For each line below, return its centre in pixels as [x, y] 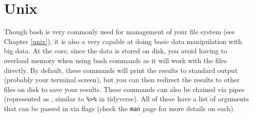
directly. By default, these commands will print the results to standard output [121, 70]
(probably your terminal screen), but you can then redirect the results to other [122, 80]
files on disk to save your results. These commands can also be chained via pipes [124, 89]
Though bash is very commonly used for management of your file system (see [119, 32]
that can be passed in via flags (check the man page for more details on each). [120, 108]
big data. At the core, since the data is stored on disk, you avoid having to [116, 51]
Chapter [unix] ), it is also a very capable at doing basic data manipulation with [123, 41]
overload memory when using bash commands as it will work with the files [116, 60]
